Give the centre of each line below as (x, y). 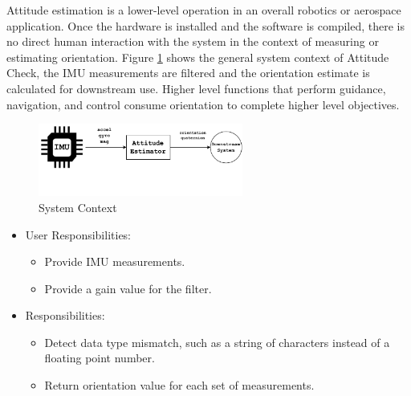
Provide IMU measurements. (115, 261)
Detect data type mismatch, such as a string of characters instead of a (217, 342)
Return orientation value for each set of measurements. (179, 385)
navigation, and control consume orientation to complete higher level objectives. (203, 104)
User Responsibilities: (78, 234)
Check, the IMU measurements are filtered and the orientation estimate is (188, 73)
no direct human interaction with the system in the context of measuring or (193, 41)
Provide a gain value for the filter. (128, 288)
